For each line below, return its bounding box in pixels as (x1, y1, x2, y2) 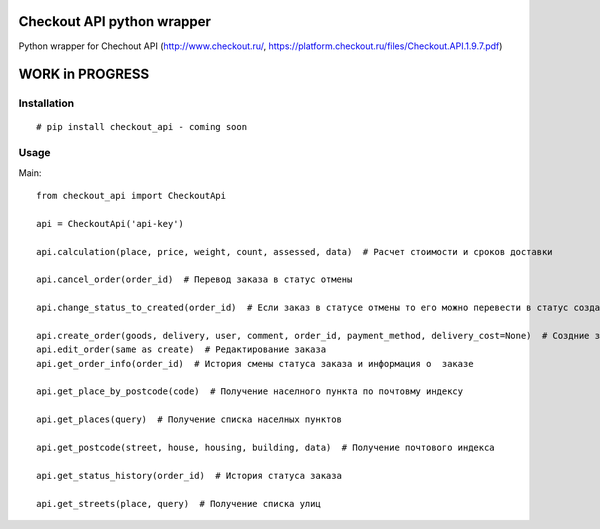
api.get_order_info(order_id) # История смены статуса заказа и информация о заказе (36, 358, 474, 369)
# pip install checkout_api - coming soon (36, 121, 248, 133)
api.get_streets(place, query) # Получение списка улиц (36, 498, 322, 509)
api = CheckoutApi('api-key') (36, 218, 185, 229)
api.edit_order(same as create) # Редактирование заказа (36, 344, 327, 355)
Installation (18, 96, 75, 110)
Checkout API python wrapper (18, 13, 212, 30)
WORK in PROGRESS (18, 66, 150, 83)
